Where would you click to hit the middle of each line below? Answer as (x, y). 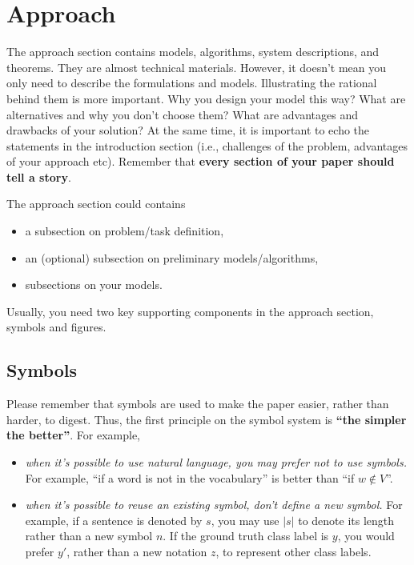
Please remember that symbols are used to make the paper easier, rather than (198, 404)
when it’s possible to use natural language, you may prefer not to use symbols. (216, 462)
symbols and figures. (56, 327)
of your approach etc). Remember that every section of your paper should (201, 161)
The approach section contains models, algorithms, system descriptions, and (193, 52)
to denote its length (346, 520)
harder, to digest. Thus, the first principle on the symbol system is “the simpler (207, 419)
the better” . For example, (73, 435)
